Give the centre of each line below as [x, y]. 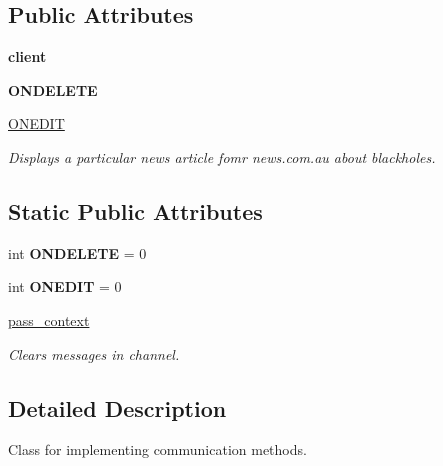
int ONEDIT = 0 [65, 286]
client [27, 56]
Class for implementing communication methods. [157, 449]
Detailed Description [117, 407]
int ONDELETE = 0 [77, 252]
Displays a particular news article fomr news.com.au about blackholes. [222, 156]
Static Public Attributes [135, 210]
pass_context [49, 319]
